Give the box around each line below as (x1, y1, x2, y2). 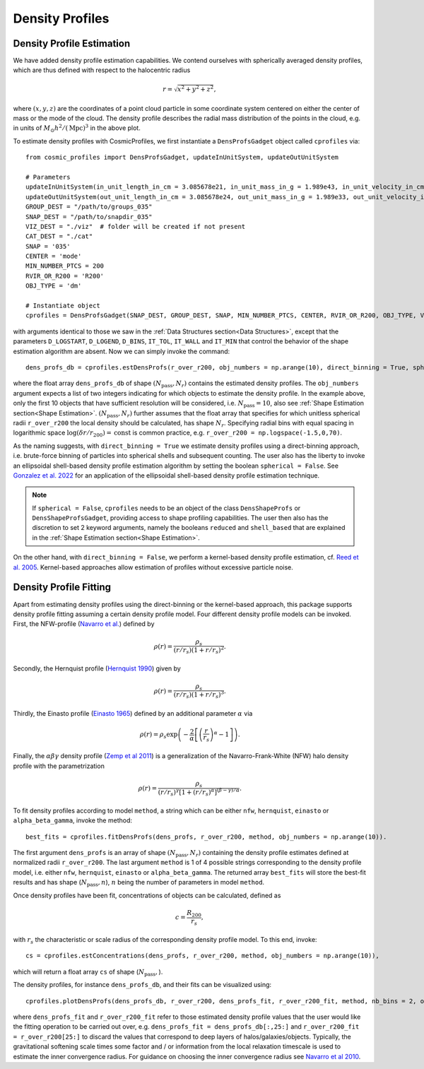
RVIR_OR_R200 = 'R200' (25, 272, 105, 280)
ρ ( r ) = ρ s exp (139, 731, 178, 740)
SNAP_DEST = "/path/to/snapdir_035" (25, 213, 153, 220)
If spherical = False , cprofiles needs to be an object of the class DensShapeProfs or (32, 504, 301, 512)
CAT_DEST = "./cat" (25, 232, 93, 240)
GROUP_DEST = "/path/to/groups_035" (25, 203, 153, 211)
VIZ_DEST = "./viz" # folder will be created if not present (25, 223, 246, 230)
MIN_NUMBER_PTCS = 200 (25, 262, 105, 270)
